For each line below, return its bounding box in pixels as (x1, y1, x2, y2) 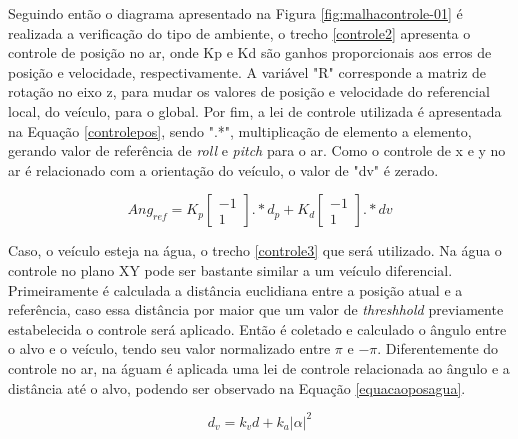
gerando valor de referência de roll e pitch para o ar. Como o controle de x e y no (8, 140, 506, 161)
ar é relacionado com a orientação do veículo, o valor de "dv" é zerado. (8, 159, 439, 180)
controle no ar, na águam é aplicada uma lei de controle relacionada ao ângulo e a (8, 357, 510, 378)
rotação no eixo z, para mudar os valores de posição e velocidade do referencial (8, 81, 490, 102)
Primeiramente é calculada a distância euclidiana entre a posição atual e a (8, 279, 463, 300)
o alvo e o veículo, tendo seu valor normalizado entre (8, 338, 331, 359)
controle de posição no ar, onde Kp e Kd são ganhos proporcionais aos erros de (8, 42, 492, 63)
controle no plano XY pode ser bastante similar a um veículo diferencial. (8, 259, 453, 280)
